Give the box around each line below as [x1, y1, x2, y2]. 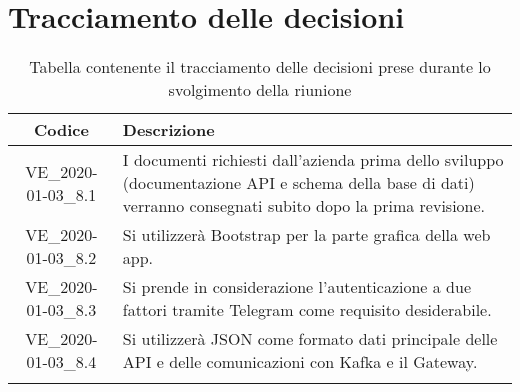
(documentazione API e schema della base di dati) [122, 171, 475, 195]
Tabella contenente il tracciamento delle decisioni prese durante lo [29, 55, 491, 79]
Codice [33, 118, 89, 142]
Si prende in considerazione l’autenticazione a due [122, 275, 472, 299]
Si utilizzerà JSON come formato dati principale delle [122, 327, 498, 351]
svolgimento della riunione [168, 78, 352, 102]
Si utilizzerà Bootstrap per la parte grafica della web [122, 223, 491, 247]
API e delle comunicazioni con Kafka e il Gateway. [122, 350, 478, 374]
